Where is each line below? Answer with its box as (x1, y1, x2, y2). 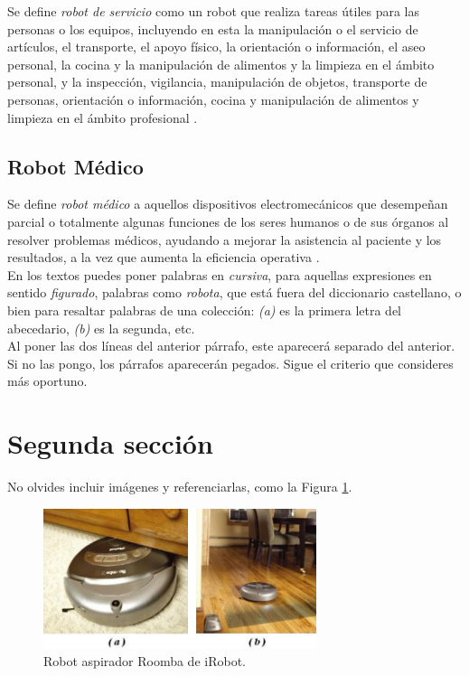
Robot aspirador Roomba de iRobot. (43, 651, 246, 670)
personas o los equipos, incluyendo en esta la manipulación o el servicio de (7, 19, 418, 38)
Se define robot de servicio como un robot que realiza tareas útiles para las (7, 2, 420, 20)
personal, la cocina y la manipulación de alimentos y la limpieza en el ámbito (7, 54, 435, 73)
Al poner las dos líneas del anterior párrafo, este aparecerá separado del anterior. (7, 336, 455, 355)
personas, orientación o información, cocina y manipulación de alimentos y (7, 89, 419, 108)
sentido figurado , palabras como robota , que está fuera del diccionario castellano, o (7, 283, 462, 302)
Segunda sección (7, 425, 213, 462)
